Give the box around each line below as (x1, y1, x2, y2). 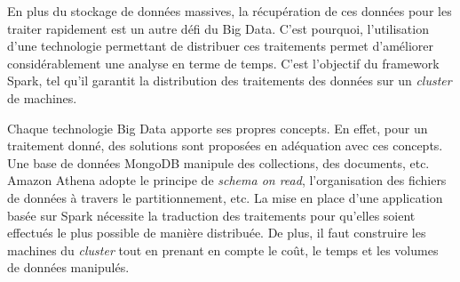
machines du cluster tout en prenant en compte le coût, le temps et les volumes (7, 240, 439, 259)
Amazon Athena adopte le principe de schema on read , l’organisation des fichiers (7, 171, 447, 189)
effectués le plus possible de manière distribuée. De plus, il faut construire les (7, 223, 426, 242)
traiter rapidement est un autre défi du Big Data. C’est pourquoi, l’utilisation (7, 19, 429, 37)
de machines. (7, 88, 77, 107)
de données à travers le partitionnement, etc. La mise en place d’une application (7, 188, 443, 206)
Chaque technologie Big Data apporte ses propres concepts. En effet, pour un (7, 118, 428, 137)
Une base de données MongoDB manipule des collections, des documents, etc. (7, 153, 430, 172)
